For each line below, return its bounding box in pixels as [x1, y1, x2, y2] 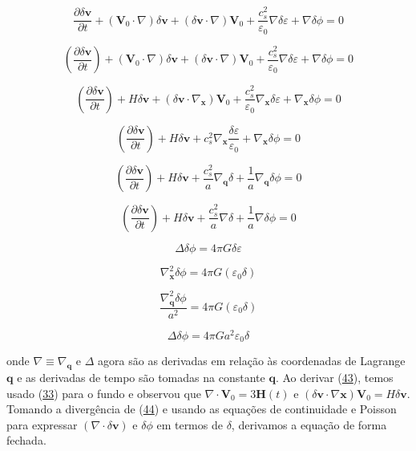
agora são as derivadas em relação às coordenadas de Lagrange [98, 352, 406, 369]
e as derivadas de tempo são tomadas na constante [17, 368, 265, 385]
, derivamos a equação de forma [231, 416, 387, 433]
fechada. [6, 432, 46, 449]
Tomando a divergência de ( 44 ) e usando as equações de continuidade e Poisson [6, 400, 397, 417]
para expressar [6, 416, 78, 433]
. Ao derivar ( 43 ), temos [275, 368, 394, 385]
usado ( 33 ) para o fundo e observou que [6, 384, 201, 401]
